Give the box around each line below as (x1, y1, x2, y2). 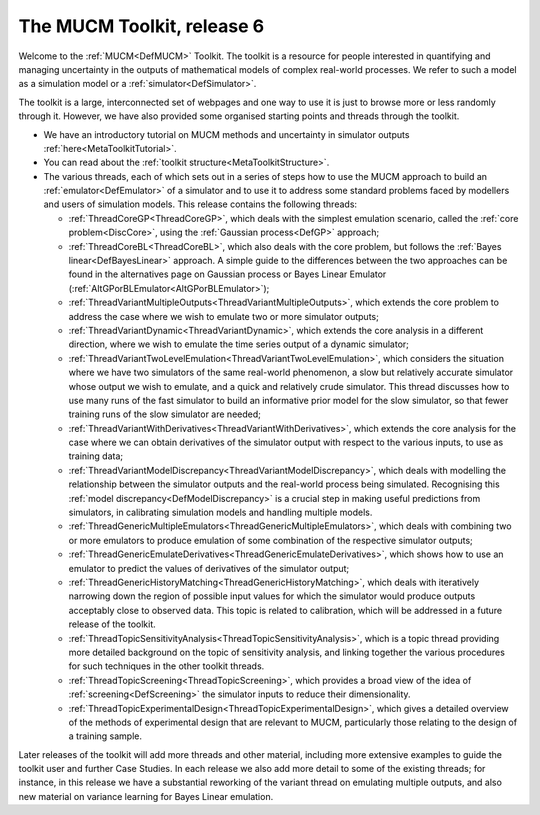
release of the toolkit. (68, 618, 157, 630)
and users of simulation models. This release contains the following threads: (43, 198, 358, 210)
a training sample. (68, 730, 143, 742)
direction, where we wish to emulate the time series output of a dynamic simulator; (68, 338, 410, 350)
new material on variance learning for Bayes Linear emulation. (18, 790, 274, 802)
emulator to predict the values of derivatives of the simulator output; (68, 562, 350, 574)
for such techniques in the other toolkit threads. (68, 660, 265, 672)
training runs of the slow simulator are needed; (68, 408, 262, 420)
